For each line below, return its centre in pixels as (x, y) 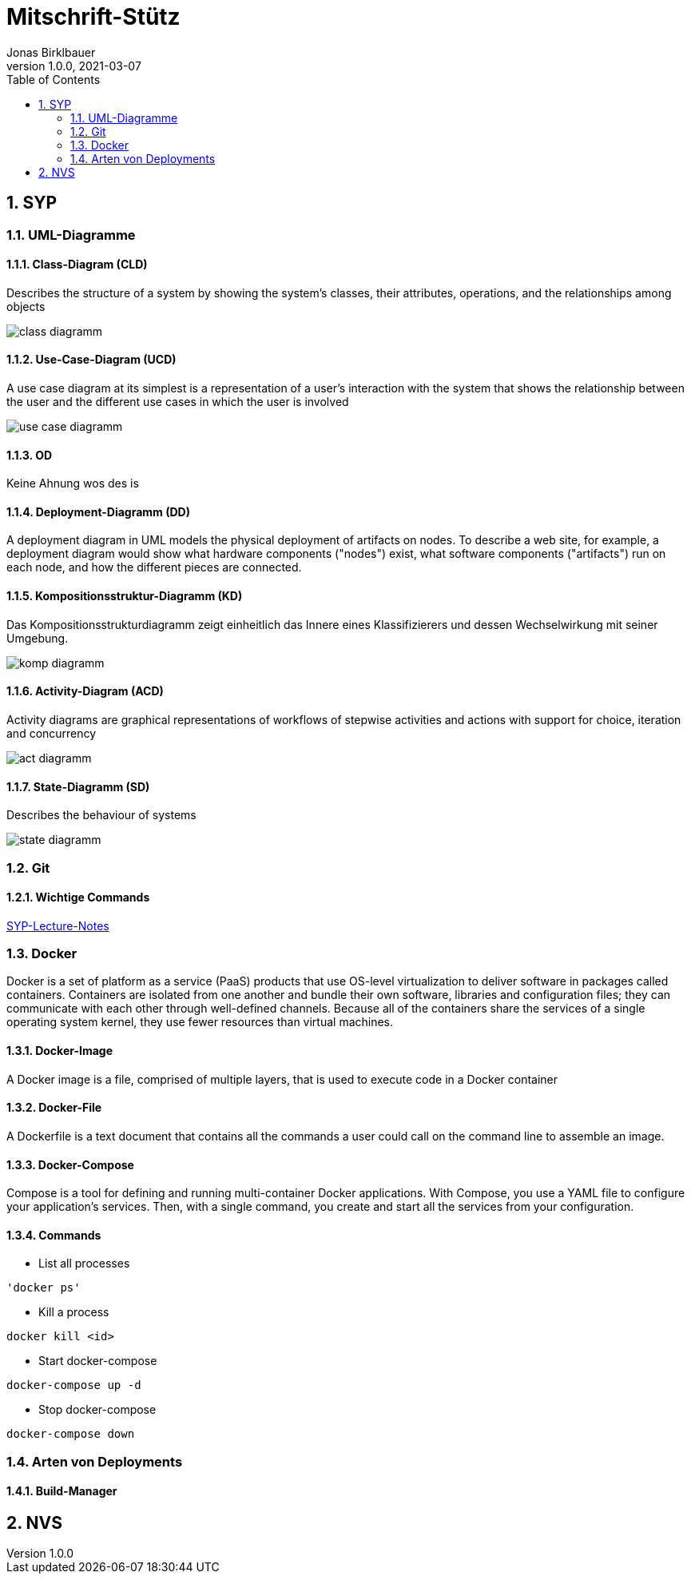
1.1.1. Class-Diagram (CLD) (77, 265)
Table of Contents (54, 79)
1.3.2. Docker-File (54, 1108)
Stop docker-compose (97, 1410)
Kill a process (74, 1312)
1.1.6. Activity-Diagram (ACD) (85, 691)
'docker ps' (44, 1288)
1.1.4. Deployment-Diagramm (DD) (98, 511)
